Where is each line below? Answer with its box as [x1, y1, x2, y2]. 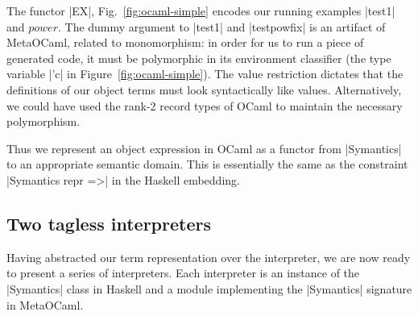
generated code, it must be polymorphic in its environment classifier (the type [6, 49, 391, 66]
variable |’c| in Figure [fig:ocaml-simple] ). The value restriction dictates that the [6, 65, 404, 82]
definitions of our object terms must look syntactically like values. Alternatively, [6, 81, 402, 98]
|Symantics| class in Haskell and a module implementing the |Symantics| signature [6, 280, 412, 297]
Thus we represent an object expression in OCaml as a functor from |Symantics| [6, 139, 402, 156]
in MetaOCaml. [6, 296, 84, 313]
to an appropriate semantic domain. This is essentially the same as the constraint [6, 156, 408, 173]
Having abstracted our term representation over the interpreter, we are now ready [6, 248, 411, 265]
